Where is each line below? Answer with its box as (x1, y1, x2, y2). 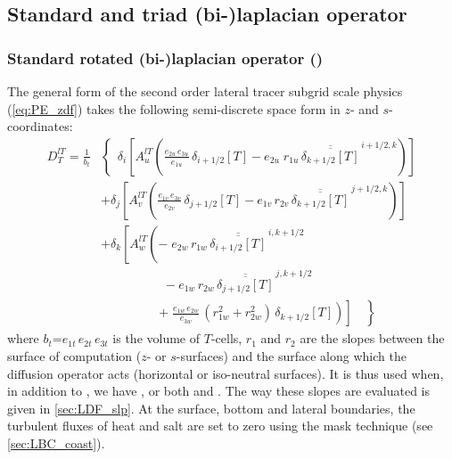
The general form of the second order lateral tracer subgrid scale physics (7, 82, 403, 100)
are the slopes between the (300, 329, 445, 348)
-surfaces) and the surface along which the (176, 346, 407, 365)
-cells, (210, 329, 242, 348)
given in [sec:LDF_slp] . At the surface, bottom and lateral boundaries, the (7, 398, 415, 417)
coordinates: (7, 117, 73, 135)
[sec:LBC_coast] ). (7, 433, 105, 452)
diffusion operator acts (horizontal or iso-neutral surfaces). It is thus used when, (7, 364, 444, 382)
